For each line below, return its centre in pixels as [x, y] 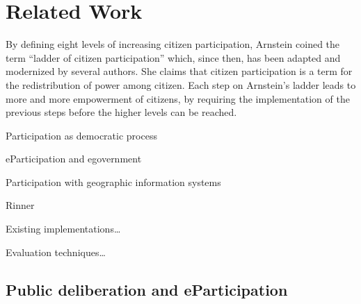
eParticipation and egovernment [74, 159]
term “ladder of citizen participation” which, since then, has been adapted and [173, 57]
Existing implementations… [63, 229]
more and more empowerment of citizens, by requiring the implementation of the [178, 98]
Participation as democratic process [81, 135]
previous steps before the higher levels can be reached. [121, 112]
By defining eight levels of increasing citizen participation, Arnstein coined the [173, 44]
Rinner [20, 205]
